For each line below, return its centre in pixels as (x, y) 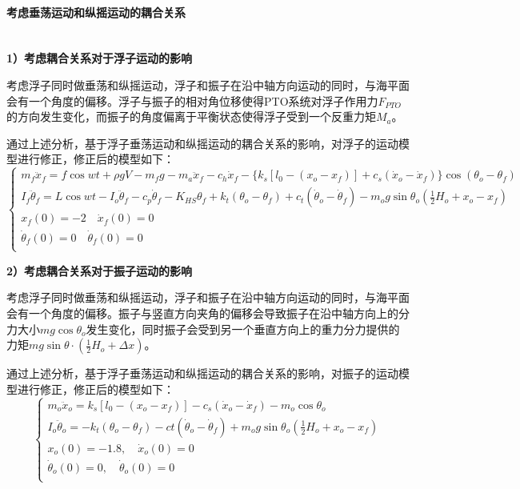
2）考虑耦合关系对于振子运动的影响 (100, 270)
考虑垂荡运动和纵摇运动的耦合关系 (96, 12)
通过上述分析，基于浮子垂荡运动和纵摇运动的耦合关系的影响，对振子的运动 (202, 373)
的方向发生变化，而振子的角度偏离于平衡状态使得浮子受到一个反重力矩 (191, 116)
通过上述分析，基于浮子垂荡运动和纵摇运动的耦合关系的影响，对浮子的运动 (202, 143)
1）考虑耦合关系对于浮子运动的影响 (100, 58)
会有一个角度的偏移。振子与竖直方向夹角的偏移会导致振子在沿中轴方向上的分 (208, 313)
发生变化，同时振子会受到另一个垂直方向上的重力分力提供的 (243, 329)
